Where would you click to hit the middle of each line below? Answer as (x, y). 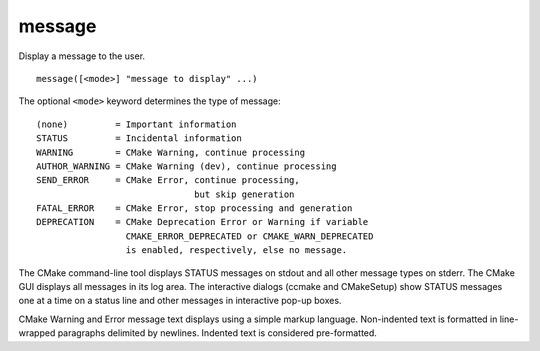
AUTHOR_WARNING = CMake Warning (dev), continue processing (186, 166)
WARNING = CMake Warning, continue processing (170, 152)
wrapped (37, 333)
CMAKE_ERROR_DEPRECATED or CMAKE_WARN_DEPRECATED (249, 236)
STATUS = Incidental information (139, 138)
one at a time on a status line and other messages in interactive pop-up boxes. (180, 301)
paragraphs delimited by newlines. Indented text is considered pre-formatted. (217, 333)
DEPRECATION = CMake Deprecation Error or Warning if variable (202, 222)
